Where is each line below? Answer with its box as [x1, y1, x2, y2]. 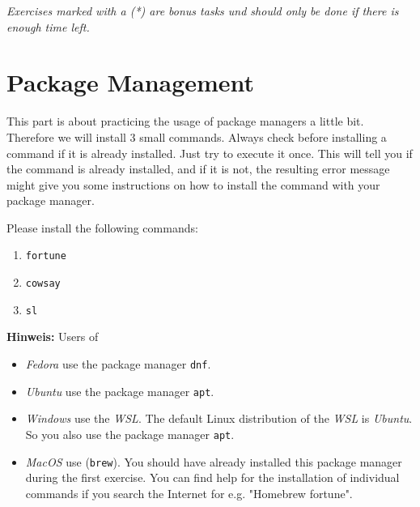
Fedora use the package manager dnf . [25, 356, 211, 373]
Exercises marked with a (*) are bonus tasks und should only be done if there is [6, 2, 399, 19]
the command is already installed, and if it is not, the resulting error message [6, 160, 390, 177]
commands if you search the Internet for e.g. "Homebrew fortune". [25, 484, 353, 501]
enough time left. [6, 18, 90, 35]
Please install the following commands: [6, 219, 198, 236]
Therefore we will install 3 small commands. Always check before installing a [6, 128, 387, 145]
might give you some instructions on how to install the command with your [6, 176, 380, 193]
